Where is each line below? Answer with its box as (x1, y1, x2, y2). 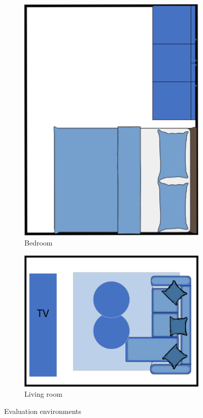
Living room (24, 389, 62, 399)
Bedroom (24, 237, 53, 248)
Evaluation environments (4, 405, 81, 416)
